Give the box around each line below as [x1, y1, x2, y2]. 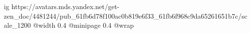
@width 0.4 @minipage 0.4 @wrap [33, 20, 134, 30]
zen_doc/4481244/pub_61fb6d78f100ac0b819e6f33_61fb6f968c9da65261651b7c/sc [4, 11, 248, 21]
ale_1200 [4, 20, 31, 30]
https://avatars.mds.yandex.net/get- [11, 1, 120, 11]
